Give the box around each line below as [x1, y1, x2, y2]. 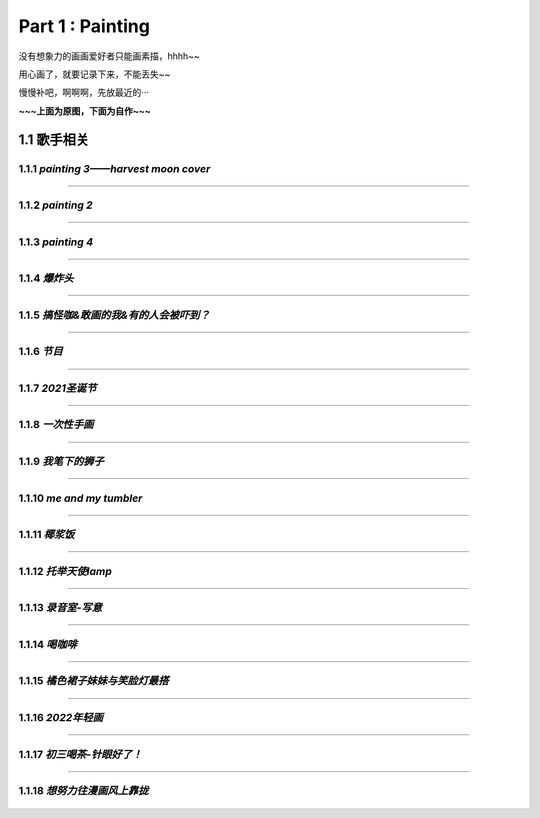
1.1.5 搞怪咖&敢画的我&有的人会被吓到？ [18, 308, 210, 322]
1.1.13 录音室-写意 [18, 601, 103, 615]
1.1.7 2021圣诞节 [18, 381, 97, 395]
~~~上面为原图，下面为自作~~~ [18, 105, 152, 117]
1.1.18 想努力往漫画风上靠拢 [18, 784, 149, 798]
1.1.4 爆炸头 [18, 271, 74, 285]
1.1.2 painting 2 [18, 198, 94, 212]
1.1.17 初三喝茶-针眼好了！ [18, 747, 143, 761]
